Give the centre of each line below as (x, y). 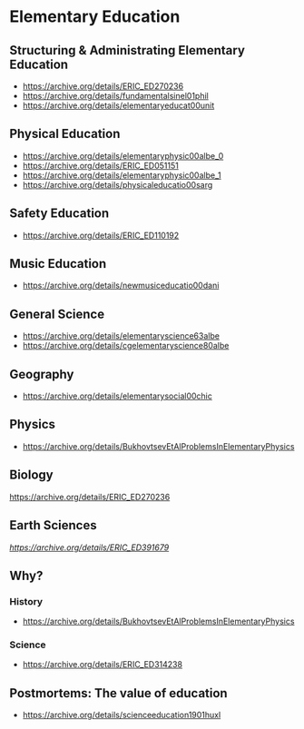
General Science (57, 314)
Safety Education (59, 214)
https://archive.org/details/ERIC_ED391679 (89, 547)
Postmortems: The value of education (119, 693)
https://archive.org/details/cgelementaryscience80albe (126, 346)
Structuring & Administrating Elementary (127, 50)
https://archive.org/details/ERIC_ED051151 (100, 165)
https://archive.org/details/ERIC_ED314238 (103, 665)
